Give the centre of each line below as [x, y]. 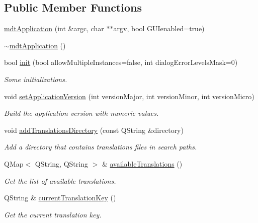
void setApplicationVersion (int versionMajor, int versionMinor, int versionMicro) [129, 96]
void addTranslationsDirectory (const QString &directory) [94, 130]
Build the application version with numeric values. [81, 113]
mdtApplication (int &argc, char [54, 28]
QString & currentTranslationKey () [60, 198]
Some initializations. [36, 79]
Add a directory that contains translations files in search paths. [101, 147]
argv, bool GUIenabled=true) [159, 28]
